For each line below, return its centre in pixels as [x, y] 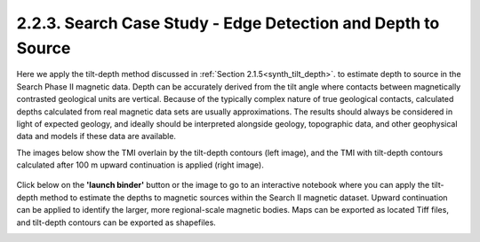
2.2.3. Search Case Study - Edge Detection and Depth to [228, 23]
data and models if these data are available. [96, 137]
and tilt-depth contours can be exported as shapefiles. [116, 222]
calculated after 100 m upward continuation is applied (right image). [140, 165]
